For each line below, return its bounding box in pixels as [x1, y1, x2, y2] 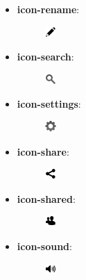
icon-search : [17, 49, 74, 64]
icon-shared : [17, 191, 76, 206]
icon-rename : [17, 2, 80, 16]
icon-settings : [17, 97, 81, 111]
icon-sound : [17, 238, 72, 253]
